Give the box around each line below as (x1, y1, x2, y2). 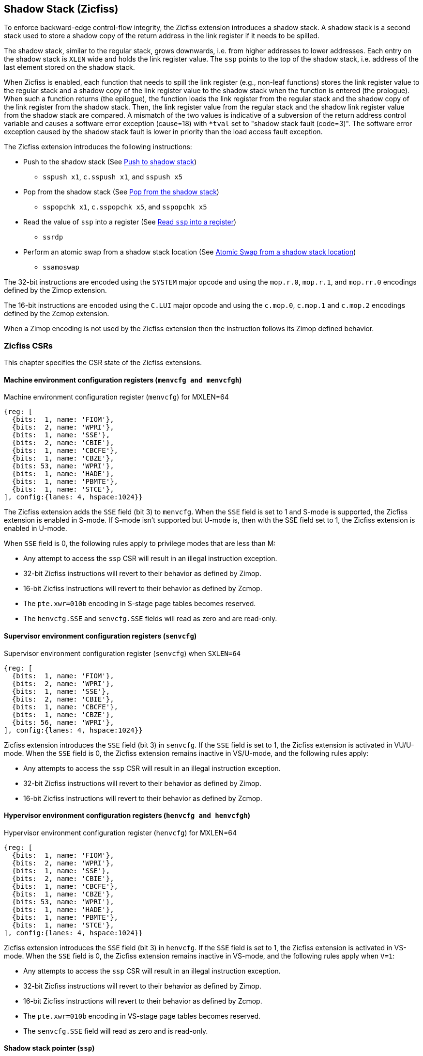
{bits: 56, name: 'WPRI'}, (12, 718, 114, 726)
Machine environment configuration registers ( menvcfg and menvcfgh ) (4, 375, 242, 384)
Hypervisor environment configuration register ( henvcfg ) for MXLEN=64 (4, 828, 237, 837)
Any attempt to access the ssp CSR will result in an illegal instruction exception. (23, 554, 277, 563)
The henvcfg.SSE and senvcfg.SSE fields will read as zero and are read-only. (23, 614, 277, 623)
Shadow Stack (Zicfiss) (4, 3, 119, 15)
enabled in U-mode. (4, 524, 67, 533)
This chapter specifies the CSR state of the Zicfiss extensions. (4, 358, 202, 367)
